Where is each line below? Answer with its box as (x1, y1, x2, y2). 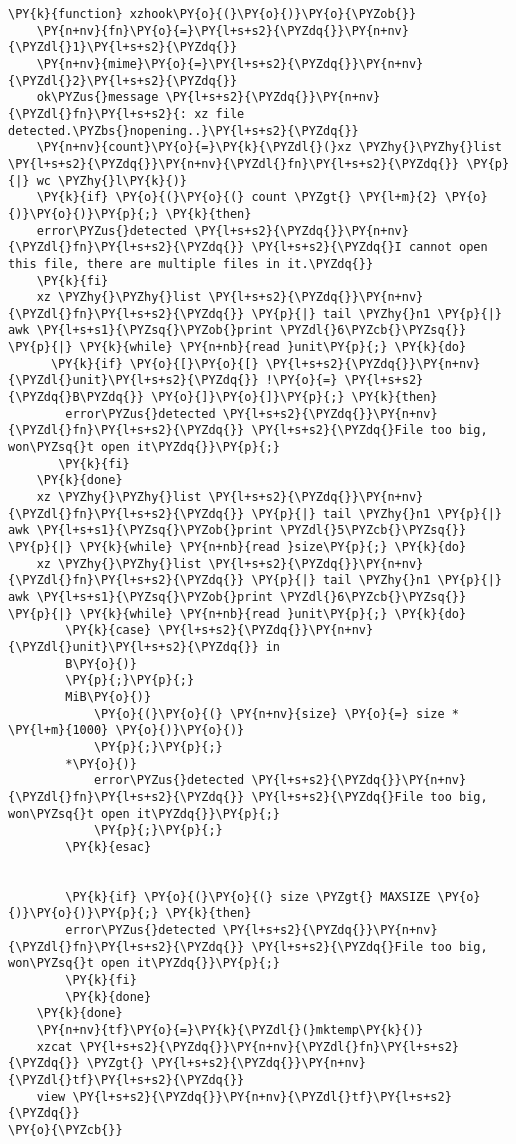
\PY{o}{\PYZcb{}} (8, 1122, 123, 1137)
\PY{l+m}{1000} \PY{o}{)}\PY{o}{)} (8, 723, 245, 738)
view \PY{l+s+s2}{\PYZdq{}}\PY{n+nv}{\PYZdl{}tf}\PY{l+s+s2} (36, 1089, 452, 1104)
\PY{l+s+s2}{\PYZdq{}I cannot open (251, 240, 488, 255)
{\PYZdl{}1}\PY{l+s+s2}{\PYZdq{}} (8, 40, 238, 55)
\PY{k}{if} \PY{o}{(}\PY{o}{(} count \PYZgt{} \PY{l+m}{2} (36, 190, 438, 205)
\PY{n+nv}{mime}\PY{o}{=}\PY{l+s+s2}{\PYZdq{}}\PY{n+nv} (36, 56, 424, 71)
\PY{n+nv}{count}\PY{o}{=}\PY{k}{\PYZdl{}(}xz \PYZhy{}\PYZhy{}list (36, 140, 502, 155)
